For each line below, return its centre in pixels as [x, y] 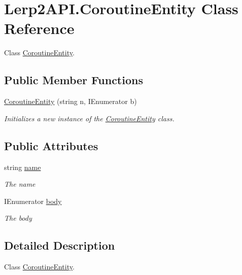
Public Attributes [51, 145]
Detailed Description [60, 245]
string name [23, 167]
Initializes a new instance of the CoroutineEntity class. [89, 118]
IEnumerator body [33, 201]
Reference [39, 28]
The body [18, 218]
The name [20, 184]
